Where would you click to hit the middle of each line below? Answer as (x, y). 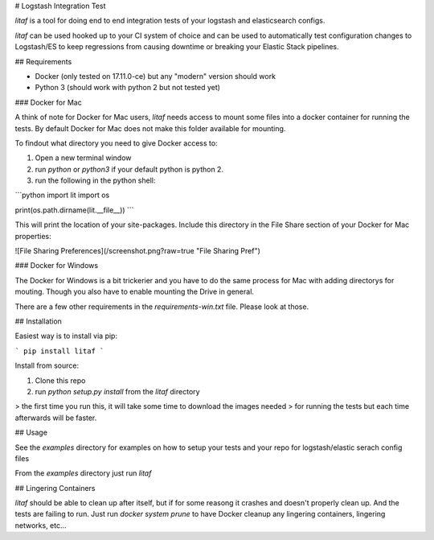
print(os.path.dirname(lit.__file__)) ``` (74, 210)
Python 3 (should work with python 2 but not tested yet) (128, 88)
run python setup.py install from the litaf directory (117, 391)
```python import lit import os (62, 195)
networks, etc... (41, 525)
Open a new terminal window (83, 158)
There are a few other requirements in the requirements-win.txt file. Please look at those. (162, 307)
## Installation (38, 321)
